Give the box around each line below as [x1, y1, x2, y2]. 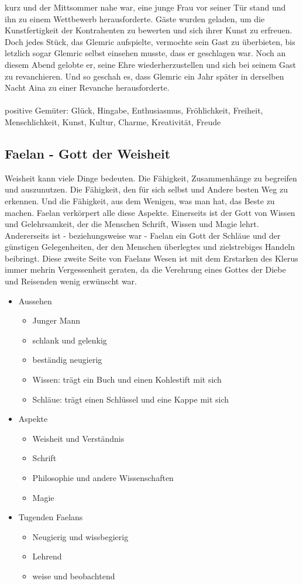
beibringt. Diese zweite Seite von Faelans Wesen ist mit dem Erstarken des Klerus [5, 252, 298, 264]
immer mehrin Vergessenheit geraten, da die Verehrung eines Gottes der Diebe [5, 263, 286, 276]
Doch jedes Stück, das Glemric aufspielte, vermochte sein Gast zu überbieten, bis [5, 35, 295, 47]
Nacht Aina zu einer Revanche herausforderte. [5, 81, 170, 94]
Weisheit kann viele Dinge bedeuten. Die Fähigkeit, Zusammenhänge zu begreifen [5, 171, 297, 184]
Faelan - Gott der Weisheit [5, 144, 171, 162]
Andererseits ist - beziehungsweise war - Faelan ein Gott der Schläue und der [5, 229, 281, 241]
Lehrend [32, 550, 62, 562]
